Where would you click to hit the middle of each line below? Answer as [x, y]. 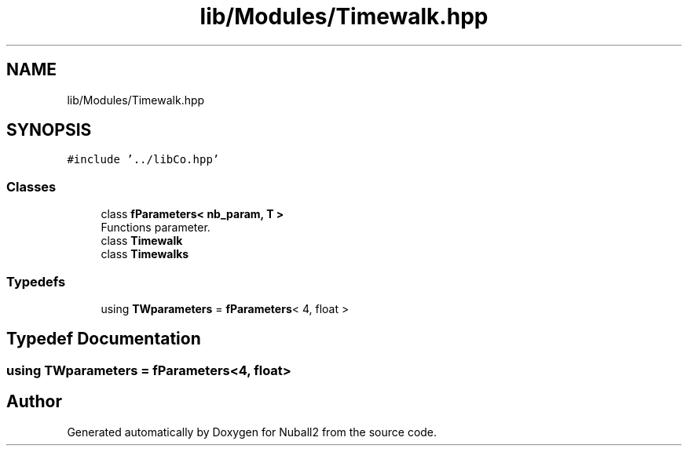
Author [34, 402]
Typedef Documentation [104, 339]
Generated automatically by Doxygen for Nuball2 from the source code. [252, 432]
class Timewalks [145, 254]
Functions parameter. [156, 228]
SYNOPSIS [49, 130]
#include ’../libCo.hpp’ [143, 160]
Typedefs [36, 281]
